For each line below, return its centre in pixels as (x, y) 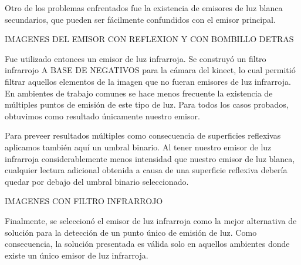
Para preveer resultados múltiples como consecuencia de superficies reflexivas (143, 135)
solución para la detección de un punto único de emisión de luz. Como (131, 232)
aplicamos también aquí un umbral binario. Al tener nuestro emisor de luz (138, 147)
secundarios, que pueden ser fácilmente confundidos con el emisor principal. (140, 19)
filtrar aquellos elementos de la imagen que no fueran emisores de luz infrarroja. (148, 81)
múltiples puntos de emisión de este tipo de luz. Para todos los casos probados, (147, 104)
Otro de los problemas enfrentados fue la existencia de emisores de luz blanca (144, 8)
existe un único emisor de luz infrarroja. (77, 255)
